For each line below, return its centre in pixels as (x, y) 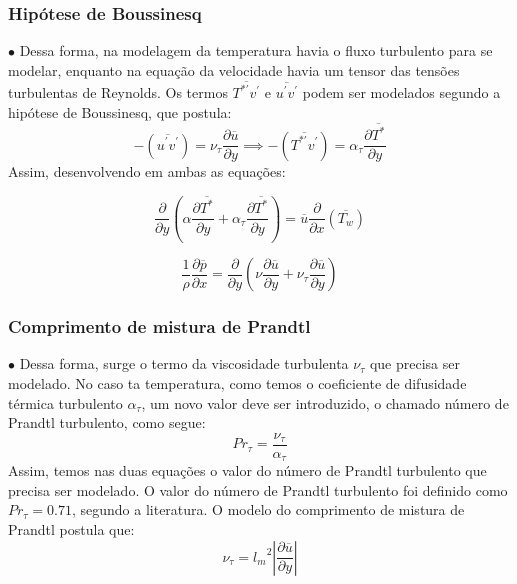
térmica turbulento (65, 402)
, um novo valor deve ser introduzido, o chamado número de (325, 402)
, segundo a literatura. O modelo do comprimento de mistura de (268, 509)
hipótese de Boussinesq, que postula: (120, 111)
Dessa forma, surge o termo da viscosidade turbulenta (184, 363)
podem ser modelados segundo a (401, 92)
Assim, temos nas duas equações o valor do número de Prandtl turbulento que (247, 470)
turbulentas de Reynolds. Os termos (118, 92)
